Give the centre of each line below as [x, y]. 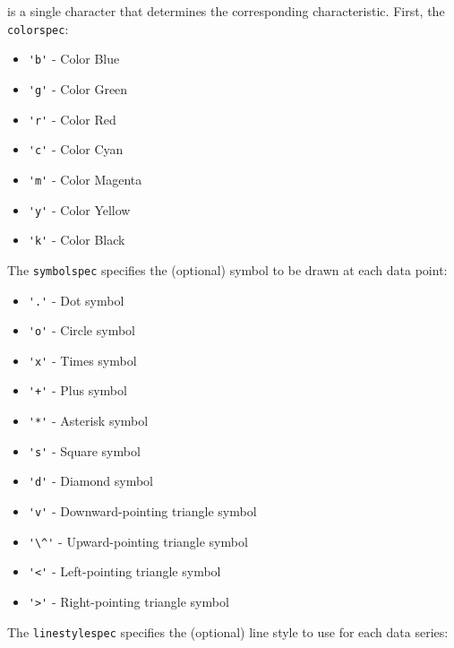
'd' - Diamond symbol [90, 481]
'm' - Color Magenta [85, 179]
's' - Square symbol [84, 450]
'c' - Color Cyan [76, 149]
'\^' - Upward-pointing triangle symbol [138, 541]
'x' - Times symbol [82, 360]
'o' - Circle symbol [81, 330]
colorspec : [38, 28]
